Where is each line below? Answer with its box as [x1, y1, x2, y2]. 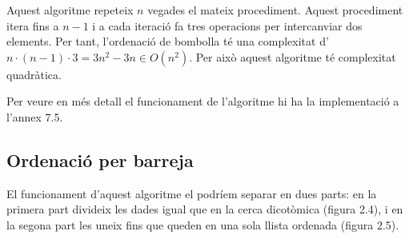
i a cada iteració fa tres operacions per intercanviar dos [92, 17, 363, 34]
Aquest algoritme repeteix [6, 2, 134, 18]
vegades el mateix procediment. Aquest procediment [147, 2, 403, 18]
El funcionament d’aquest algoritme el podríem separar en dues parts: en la [6, 185, 377, 201]
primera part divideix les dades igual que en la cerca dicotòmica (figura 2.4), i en [6, 201, 403, 217]
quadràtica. [6, 66, 62, 82]
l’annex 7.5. [6, 108, 63, 125]
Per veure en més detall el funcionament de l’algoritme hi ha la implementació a [6, 93, 399, 110]
